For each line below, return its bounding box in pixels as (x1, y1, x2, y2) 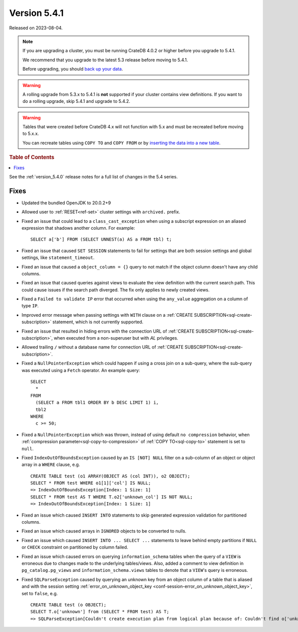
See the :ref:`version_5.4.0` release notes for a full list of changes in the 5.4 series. (9, 174, 178, 180)
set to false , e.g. (21, 590, 58, 596)
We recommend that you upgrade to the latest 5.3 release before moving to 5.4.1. (22, 57, 188, 63)
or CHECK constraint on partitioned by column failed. (21, 544, 129, 550)
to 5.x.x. (22, 131, 39, 137)
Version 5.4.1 (9, 7, 64, 18)
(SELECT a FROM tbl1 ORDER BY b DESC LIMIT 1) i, (35, 400, 159, 405)
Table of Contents (9, 154, 55, 161)
